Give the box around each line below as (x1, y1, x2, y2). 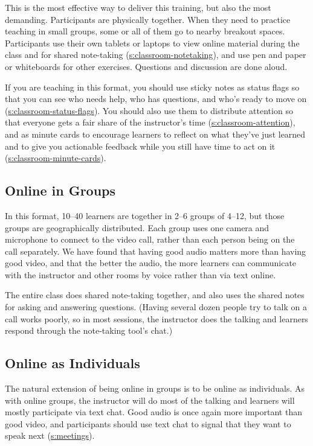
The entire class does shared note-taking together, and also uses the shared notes (5, 288, 305, 301)
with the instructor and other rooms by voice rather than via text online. (5, 268, 276, 281)
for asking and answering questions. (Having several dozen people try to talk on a (5, 301, 307, 313)
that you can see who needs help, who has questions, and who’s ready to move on (5, 92, 307, 105)
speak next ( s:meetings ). (5, 429, 95, 442)
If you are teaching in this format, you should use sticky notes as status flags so (5, 80, 300, 93)
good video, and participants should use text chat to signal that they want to (5, 417, 291, 430)
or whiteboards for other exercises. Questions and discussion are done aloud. (5, 60, 288, 72)
